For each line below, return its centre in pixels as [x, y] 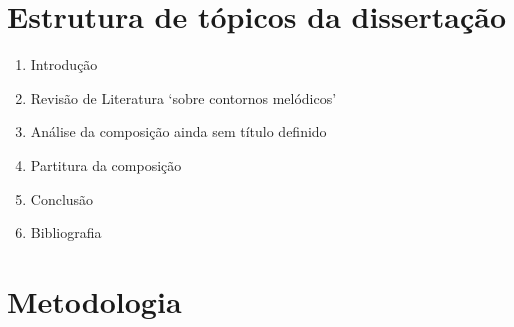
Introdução [64, 64]
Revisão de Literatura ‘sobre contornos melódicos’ [183, 97]
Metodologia [94, 300]
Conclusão [62, 198]
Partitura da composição [106, 164]
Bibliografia [66, 232]
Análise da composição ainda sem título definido [178, 131]
